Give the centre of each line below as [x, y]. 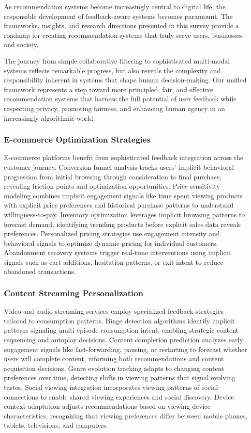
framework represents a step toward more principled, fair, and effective [109, 89]
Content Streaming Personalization [74, 293]
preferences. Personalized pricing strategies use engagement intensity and [112, 233]
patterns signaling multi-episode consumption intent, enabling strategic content [121, 330]
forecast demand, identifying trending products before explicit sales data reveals [122, 224]
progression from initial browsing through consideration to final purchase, [113, 176]
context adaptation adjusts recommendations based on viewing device [107, 406]
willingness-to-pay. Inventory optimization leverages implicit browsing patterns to [125, 214]
